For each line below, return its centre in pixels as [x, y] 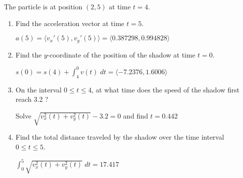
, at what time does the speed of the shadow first [166, 89]
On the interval [39, 89]
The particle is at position [43, 6]
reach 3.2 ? [32, 99]
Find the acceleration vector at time [70, 23]
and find [136, 115]
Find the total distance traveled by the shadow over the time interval [120, 137]
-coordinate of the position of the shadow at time [121, 54]
